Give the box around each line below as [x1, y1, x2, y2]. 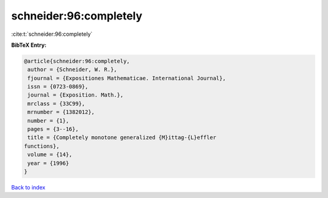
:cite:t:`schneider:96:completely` [11, 30, 93, 38]
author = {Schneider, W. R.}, [27, 66, 118, 73]
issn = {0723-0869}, [27, 83, 89, 90]
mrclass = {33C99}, [27, 100, 85, 107]
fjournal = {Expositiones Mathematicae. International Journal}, [27, 75, 226, 81]
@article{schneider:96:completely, [24, 58, 130, 64]
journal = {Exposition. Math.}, [27, 92, 124, 98]
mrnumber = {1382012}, [27, 109, 95, 115]
